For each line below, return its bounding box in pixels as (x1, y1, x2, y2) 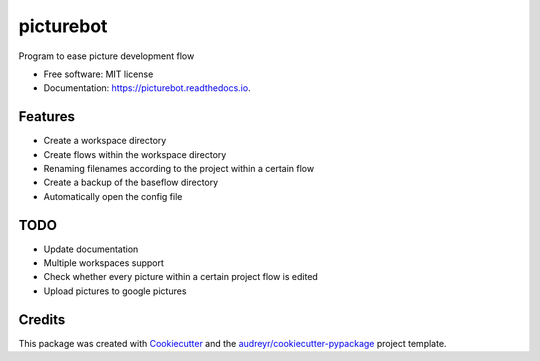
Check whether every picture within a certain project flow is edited (43, 271, 319, 283)
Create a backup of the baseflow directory (43, 176, 219, 189)
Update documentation (43, 243, 139, 255)
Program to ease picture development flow (18, 50, 195, 62)
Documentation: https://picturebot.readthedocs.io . (43, 82, 251, 94)
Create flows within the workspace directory (43, 148, 227, 160)
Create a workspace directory (43, 135, 167, 147)
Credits (18, 311, 66, 328)
